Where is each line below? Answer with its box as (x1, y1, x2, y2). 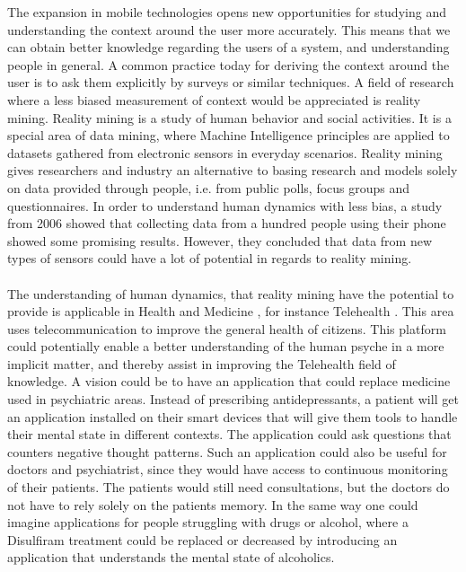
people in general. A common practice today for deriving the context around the (7, 55, 450, 74)
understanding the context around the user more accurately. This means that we (7, 20, 451, 39)
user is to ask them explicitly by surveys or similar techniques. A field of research (7, 73, 454, 92)
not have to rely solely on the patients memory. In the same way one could (7, 495, 418, 514)
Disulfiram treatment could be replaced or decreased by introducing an (7, 530, 398, 549)
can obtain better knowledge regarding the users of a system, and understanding (7, 38, 450, 57)
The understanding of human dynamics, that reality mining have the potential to (7, 284, 454, 303)
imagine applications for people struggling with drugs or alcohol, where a (7, 513, 409, 532)
